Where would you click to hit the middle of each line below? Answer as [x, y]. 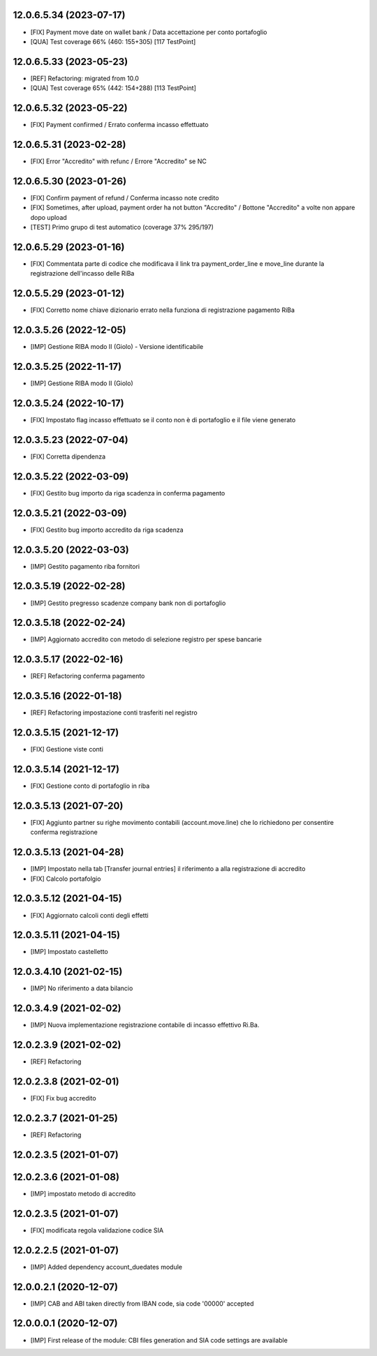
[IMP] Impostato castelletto [69, 952]
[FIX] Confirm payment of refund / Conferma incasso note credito [125, 198]
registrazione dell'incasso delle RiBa [82, 274]
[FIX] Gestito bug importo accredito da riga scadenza [107, 530]
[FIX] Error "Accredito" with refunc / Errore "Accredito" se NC [119, 161]
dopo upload [49, 217]
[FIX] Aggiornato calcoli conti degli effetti [90, 915]
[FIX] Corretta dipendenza [68, 456]
